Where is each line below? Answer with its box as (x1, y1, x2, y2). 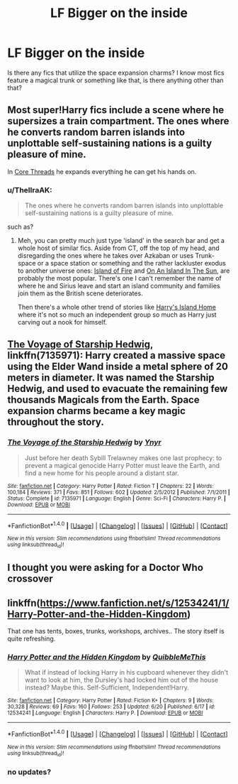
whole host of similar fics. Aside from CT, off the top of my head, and (17, 244, 220, 253)
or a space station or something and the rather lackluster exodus (37, 259, 227, 268)
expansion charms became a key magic (7, 405, 186, 417)
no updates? (7, 767, 52, 777)
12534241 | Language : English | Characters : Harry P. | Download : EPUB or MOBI (7, 709, 203, 717)
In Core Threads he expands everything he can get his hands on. (7, 167, 197, 175)
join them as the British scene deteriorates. (17, 289, 143, 298)
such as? (7, 222, 34, 232)
